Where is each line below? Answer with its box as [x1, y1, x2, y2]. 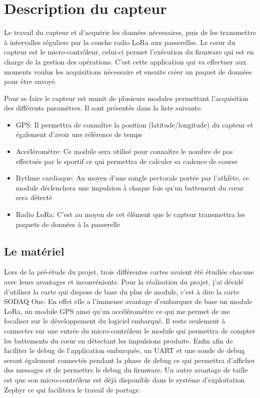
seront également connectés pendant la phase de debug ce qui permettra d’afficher [4, 354, 255, 365]
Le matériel [4, 243, 64, 258]
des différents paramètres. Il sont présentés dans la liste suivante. [4, 102, 203, 113]
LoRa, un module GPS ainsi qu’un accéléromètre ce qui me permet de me [4, 305, 230, 316]
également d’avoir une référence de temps [15, 129, 142, 139]
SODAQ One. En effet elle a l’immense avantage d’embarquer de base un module [4, 296, 252, 306]
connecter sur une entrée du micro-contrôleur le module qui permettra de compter [4, 325, 255, 335]
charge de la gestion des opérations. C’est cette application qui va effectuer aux [4, 56, 246, 66]
